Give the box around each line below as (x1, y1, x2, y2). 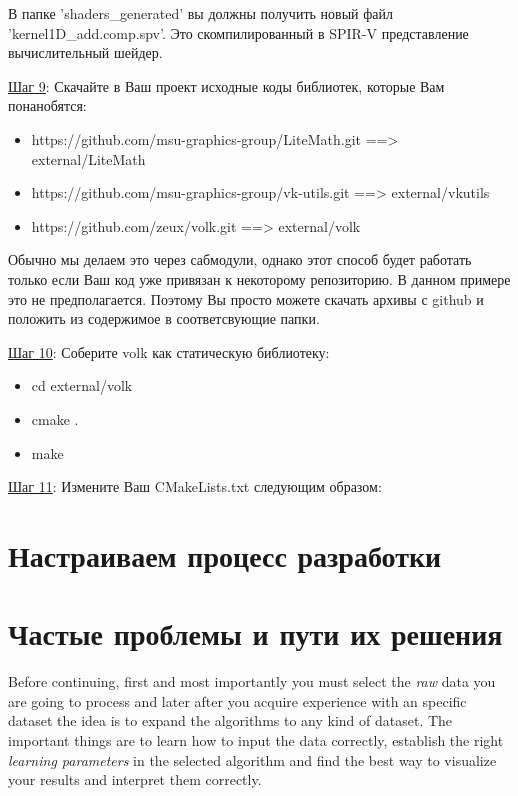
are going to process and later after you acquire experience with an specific (8, 690, 467, 711)
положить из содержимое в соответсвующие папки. (8, 308, 320, 329)
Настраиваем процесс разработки (8, 534, 442, 575)
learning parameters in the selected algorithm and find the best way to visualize (8, 749, 497, 770)
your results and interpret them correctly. (8, 769, 262, 790)
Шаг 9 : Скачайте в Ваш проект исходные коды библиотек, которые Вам (8, 75, 445, 96)
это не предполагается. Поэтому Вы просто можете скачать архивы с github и (8, 288, 484, 309)
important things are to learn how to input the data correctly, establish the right (8, 729, 504, 750)
